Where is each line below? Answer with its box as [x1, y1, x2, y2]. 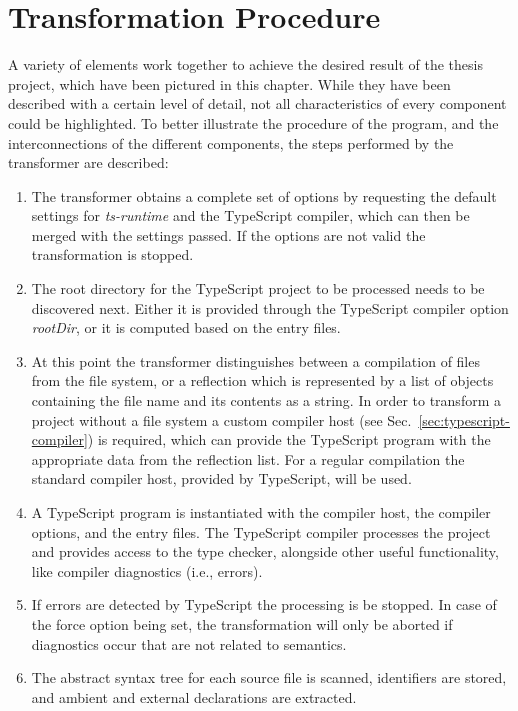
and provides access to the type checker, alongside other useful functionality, [31, 541, 499, 562]
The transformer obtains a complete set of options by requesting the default [31, 185, 497, 206]
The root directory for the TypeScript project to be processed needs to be [31, 278, 485, 299]
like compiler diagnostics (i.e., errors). [31, 560, 263, 581]
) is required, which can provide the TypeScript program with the [87, 429, 491, 450]
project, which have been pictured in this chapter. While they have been [8, 73, 451, 94]
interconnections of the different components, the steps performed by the [8, 132, 454, 153]
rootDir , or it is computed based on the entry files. [31, 317, 341, 338]
